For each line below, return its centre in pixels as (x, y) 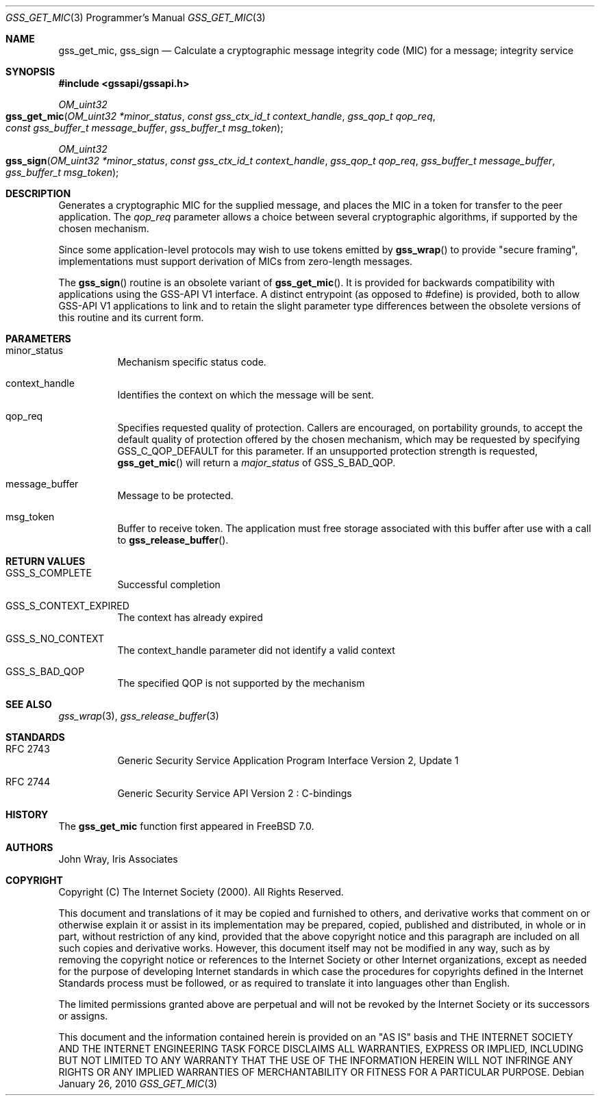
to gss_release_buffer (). (173, 540)
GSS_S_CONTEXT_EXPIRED (67, 606)
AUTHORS (29, 847)
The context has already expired (190, 617)
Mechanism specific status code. (192, 362)
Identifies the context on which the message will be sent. (246, 395)
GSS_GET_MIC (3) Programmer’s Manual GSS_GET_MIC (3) (136, 17)
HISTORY (27, 814)
